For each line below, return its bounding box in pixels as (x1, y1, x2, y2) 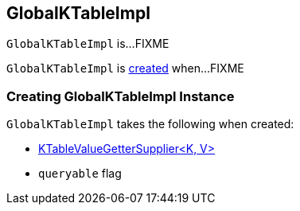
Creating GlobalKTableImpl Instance (6, 88, 235, 104)
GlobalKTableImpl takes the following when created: (6, 117, 294, 131)
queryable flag (38, 166, 122, 181)
